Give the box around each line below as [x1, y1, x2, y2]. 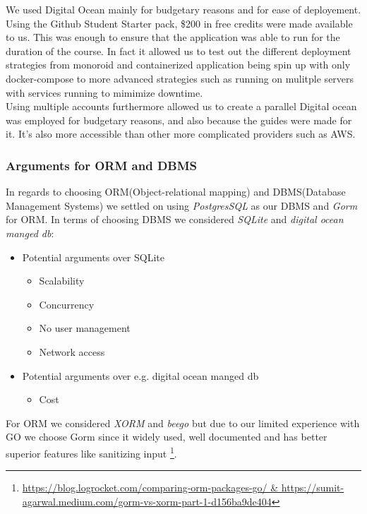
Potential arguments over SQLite [22, 249, 165, 264]
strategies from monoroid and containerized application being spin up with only [6, 57, 351, 72]
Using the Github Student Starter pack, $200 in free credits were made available [6, 16, 353, 30]
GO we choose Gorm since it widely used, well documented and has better [6, 429, 327, 444]
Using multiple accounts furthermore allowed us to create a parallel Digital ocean [6, 99, 357, 114]
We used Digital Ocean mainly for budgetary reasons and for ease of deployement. [6, 2, 361, 16]
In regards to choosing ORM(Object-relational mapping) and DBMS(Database [6, 184, 346, 199]
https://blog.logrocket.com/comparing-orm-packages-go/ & [22, 480, 279, 495]
